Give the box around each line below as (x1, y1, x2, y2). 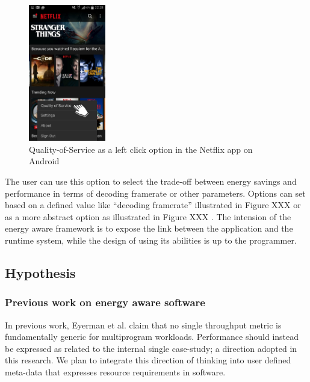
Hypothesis (5, 263, 76, 282)
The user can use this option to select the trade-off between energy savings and (5, 174, 297, 187)
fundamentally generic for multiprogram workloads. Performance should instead (5, 330, 299, 343)
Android (29, 155, 60, 167)
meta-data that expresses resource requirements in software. (5, 365, 226, 378)
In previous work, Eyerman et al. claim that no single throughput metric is (5, 318, 282, 331)
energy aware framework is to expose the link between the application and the (5, 222, 293, 235)
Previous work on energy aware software (5, 295, 205, 310)
